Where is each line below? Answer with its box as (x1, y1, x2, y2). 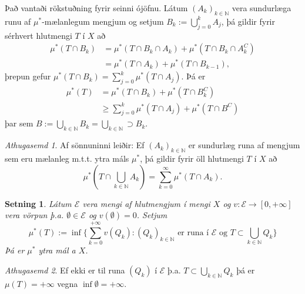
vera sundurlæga (232, 2, 291, 14)
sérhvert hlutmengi (5, 29, 72, 41)
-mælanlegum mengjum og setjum (42, 15, 164, 27)
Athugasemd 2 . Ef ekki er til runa (5, 263, 125, 276)
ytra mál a (38, 244, 76, 256)
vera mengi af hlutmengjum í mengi (82, 197, 210, 209)
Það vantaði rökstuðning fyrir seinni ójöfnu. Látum (5, 2, 188, 14)
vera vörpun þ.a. (5, 209, 64, 221)
